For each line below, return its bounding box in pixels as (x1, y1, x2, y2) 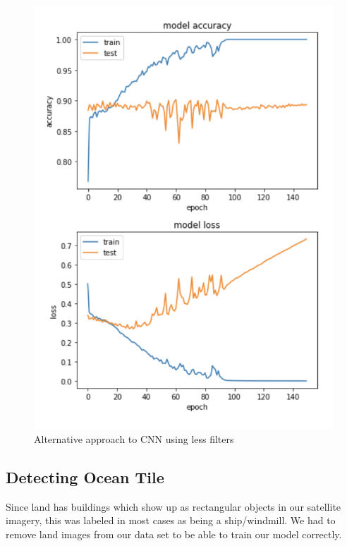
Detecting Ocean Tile (6, 466, 164, 488)
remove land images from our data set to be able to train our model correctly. (6, 527, 342, 542)
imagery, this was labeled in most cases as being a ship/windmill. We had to (6, 513, 336, 528)
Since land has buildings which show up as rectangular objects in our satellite (6, 499, 341, 514)
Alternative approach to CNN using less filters (34, 432, 234, 447)
